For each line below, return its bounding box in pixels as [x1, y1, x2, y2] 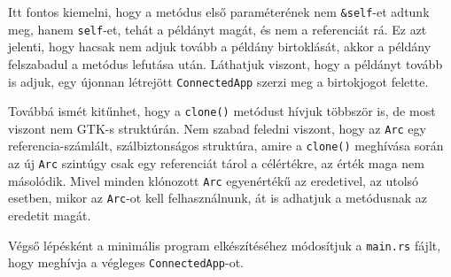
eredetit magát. [8, 206, 91, 225]
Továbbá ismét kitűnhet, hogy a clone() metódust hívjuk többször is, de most [8, 102, 436, 120]
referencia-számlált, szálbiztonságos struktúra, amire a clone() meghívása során [8, 136, 444, 155]
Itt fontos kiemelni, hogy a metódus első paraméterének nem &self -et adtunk [8, 3, 430, 20]
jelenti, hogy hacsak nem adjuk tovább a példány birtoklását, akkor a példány [8, 37, 432, 56]
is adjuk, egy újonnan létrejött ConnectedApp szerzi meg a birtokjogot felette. [8, 72, 429, 90]
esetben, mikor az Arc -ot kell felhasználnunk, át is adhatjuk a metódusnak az [8, 189, 427, 207]
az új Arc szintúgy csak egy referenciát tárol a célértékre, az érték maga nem [8, 154, 424, 173]
